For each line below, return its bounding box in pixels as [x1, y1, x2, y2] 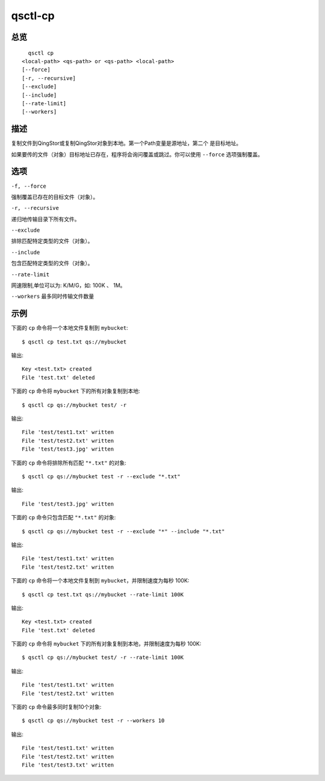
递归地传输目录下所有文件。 [11, 215, 80, 223]
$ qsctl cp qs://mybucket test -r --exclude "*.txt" [22, 473, 181, 480]
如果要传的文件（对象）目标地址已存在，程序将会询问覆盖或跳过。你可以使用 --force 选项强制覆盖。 [11, 150, 263, 158]
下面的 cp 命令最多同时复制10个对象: [11, 703, 102, 711]
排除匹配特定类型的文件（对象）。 [11, 238, 93, 245]
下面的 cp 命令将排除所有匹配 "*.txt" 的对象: [11, 459, 126, 466]
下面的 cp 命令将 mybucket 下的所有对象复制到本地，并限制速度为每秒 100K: [11, 640, 202, 647]
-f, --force [11, 182, 46, 190]
